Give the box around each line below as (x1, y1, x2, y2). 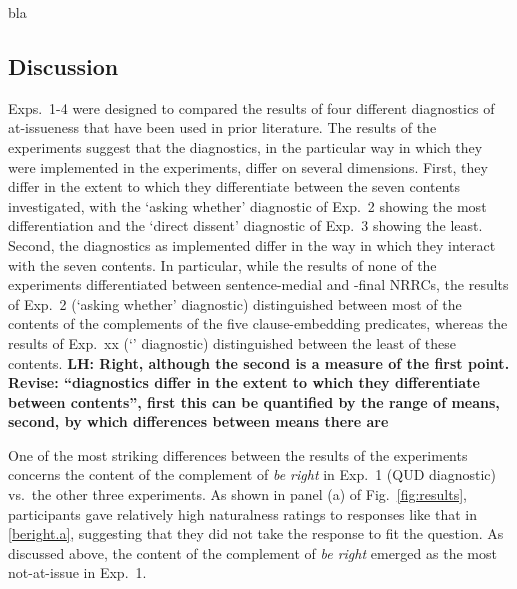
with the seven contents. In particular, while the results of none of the (8, 254, 437, 275)
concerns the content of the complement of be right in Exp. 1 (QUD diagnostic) (8, 464, 496, 485)
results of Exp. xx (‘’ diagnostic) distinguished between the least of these (8, 332, 456, 353)
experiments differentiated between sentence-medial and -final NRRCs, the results (8, 274, 509, 295)
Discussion (8, 50, 119, 81)
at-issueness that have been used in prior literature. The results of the (8, 117, 437, 138)
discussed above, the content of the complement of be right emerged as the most (8, 542, 497, 563)
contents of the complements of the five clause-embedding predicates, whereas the (8, 313, 508, 334)
